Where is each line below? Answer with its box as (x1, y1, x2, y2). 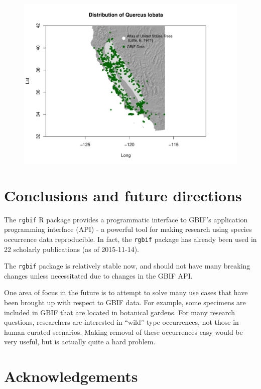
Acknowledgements (4, 366, 138, 386)
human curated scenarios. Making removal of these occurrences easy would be (4, 326, 243, 337)
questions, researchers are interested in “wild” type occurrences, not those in (4, 317, 239, 327)
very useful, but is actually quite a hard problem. (4, 336, 156, 347)
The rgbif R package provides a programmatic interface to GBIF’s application (4, 214, 248, 224)
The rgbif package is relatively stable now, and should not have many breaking (4, 261, 250, 271)
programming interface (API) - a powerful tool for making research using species (4, 224, 252, 234)
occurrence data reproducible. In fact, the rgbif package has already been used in (4, 233, 257, 244)
